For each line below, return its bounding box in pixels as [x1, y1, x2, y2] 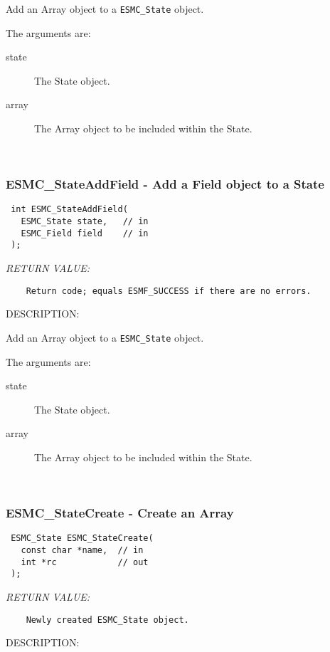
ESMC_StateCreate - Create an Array [6, 504, 234, 522]
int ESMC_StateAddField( [11, 204, 128, 215]
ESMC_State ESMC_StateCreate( [11, 533, 154, 544]
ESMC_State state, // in [21, 216, 149, 227]
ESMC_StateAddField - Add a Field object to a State [6, 175, 324, 193]
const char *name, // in [21, 545, 144, 555]
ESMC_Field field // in [21, 228, 149, 238]
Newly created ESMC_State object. [26, 614, 189, 625]
